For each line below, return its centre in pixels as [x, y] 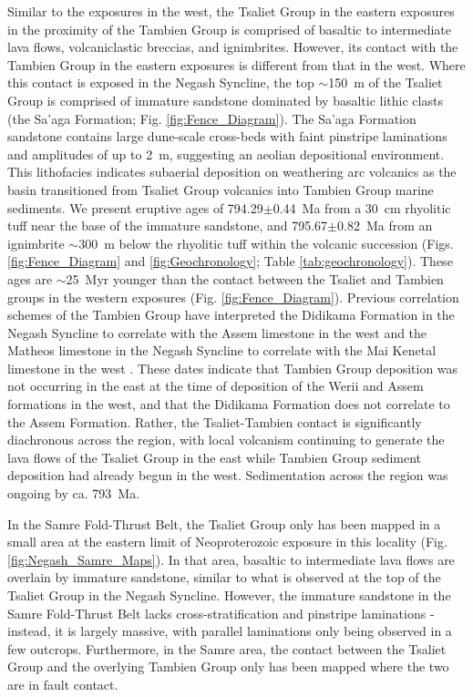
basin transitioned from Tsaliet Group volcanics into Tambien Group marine [221, 189]
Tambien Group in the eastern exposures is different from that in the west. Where [236, 64]
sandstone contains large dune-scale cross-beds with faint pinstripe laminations [227, 136]
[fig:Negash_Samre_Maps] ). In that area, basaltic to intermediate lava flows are [231, 559]
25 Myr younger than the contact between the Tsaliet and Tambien [255, 278]
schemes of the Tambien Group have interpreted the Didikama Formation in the [231, 315]
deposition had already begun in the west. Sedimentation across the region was [228, 475]
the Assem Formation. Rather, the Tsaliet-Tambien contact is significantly [215, 421]
